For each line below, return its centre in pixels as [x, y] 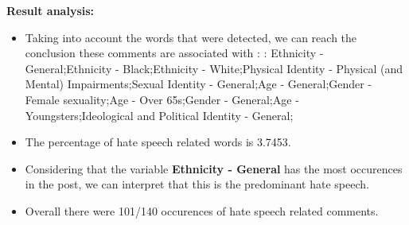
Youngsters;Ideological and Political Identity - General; [159, 115]
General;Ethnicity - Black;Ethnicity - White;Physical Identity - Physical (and [214, 68]
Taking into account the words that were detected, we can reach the [191, 37]
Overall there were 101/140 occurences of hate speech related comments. [202, 210]
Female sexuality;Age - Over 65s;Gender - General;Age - [162, 99]
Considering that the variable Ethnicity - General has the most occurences [214, 168]
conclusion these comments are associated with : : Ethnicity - [174, 53]
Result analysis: [51, 10]
